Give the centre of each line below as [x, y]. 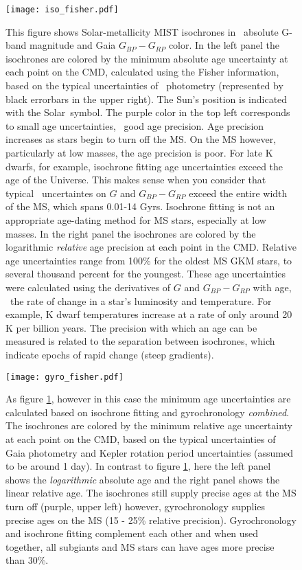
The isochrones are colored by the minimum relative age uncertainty [149, 425]
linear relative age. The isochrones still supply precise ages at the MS [151, 493]
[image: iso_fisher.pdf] [62, 10]
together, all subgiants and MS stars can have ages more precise [140, 546]
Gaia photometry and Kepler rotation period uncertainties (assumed [150, 452]
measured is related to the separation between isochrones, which [140, 341]
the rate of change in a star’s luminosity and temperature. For [141, 300]
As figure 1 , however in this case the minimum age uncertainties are [148, 399]
